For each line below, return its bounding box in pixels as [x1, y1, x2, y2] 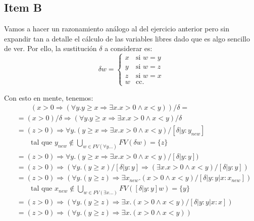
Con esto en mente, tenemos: [4, 92, 93, 103]
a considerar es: [105, 43, 153, 54]
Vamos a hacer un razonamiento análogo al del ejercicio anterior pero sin [4, 23, 230, 34]
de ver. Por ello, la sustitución [4, 43, 97, 54]
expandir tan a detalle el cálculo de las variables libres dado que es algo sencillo [4, 33, 250, 43]
